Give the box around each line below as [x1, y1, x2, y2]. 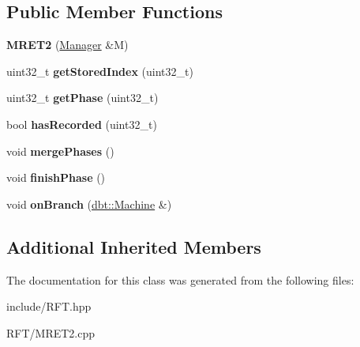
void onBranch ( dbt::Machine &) [6, 195, 172, 212]
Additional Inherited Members [6, 234, 261, 258]
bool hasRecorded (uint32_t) [6, 115, 157, 132]
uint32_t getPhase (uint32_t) [6, 89, 159, 106]
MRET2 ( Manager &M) [6, 36, 129, 53]
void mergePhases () [6, 142, 114, 159]
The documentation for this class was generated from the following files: [6, 271, 354, 288]
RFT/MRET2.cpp [6, 324, 96, 341]
